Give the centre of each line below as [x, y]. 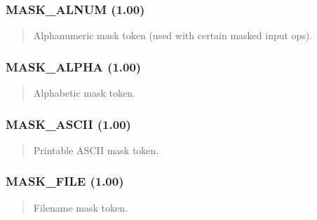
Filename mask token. [80, 207]
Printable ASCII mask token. [96, 150]
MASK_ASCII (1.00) [68, 124]
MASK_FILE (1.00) [65, 181]
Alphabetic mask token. [84, 93]
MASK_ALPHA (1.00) [74, 66]
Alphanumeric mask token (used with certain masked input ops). [173, 35]
